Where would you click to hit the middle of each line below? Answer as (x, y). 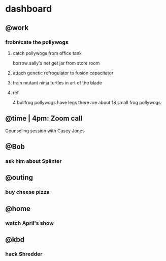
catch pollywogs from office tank (47, 53)
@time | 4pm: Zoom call (44, 118)
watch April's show (30, 223)
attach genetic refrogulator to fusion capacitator (63, 73)
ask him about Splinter (34, 161)
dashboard (29, 9)
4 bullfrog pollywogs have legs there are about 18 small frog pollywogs (87, 102)
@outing (19, 178)
